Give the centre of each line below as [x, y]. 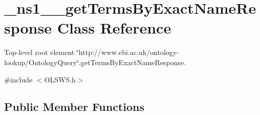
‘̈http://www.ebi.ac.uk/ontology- [128, 52]
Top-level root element [39, 52]
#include [18, 79]
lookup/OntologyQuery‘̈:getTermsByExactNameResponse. [95, 62]
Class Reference [114, 28]
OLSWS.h [60, 79]
